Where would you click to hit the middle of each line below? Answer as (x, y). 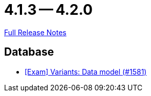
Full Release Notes (35, 32)
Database (29, 52)
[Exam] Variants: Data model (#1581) (86, 71)
